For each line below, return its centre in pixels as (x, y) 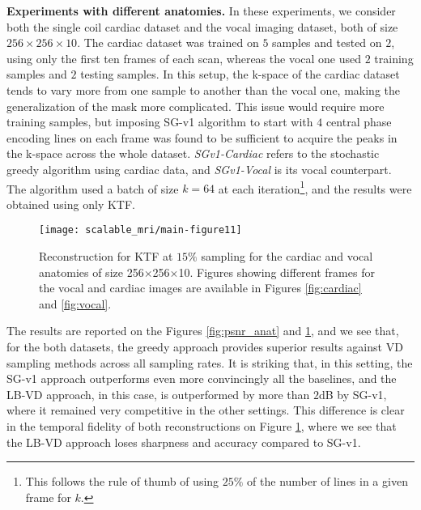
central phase (359, 122)
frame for (48, 497)
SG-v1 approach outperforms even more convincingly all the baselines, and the (202, 378)
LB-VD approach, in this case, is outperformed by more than (158, 394)
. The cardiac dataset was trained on (168, 42)
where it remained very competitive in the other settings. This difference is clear (206, 410)
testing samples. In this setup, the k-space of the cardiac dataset (240, 74)
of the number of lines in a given (327, 481)
